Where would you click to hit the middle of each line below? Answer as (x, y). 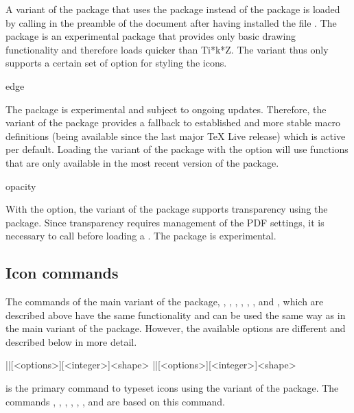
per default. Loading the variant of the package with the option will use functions (177, 149)
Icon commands (62, 273)
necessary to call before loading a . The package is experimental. (141, 236)
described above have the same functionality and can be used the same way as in (176, 315)
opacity (21, 186)
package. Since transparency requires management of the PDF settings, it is (165, 222)
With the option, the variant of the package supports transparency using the (167, 209)
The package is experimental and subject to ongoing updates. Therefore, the (166, 109)
